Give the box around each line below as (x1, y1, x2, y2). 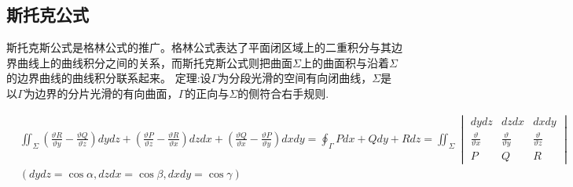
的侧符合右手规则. (237, 85, 329, 101)
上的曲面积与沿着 (300, 54, 389, 70)
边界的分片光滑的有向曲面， (35, 85, 178, 101)
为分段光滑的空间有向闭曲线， (218, 70, 373, 86)
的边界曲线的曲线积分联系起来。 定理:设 (6, 70, 211, 86)
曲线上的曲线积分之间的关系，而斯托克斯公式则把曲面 (17, 54, 292, 70)
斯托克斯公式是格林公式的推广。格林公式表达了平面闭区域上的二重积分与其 (6, 39, 391, 56)
